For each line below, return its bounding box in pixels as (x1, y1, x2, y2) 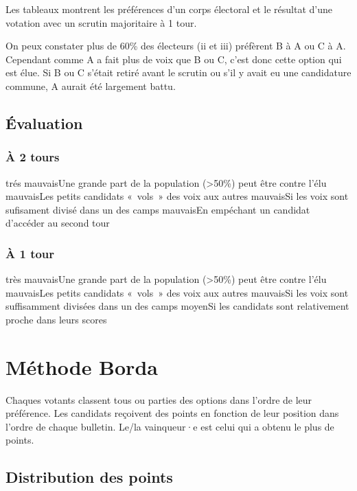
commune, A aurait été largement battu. (5, 78, 176, 93)
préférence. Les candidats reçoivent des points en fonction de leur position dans (5, 406, 339, 420)
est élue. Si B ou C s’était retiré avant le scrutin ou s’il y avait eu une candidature (5, 65, 352, 80)
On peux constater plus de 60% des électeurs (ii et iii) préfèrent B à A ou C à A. (5, 38, 346, 53)
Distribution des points (5, 466, 173, 488)
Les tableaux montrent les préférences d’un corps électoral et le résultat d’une (5, 2, 332, 16)
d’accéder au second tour (5, 216, 110, 230)
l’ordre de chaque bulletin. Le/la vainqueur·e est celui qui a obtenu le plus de (5, 419, 334, 433)
